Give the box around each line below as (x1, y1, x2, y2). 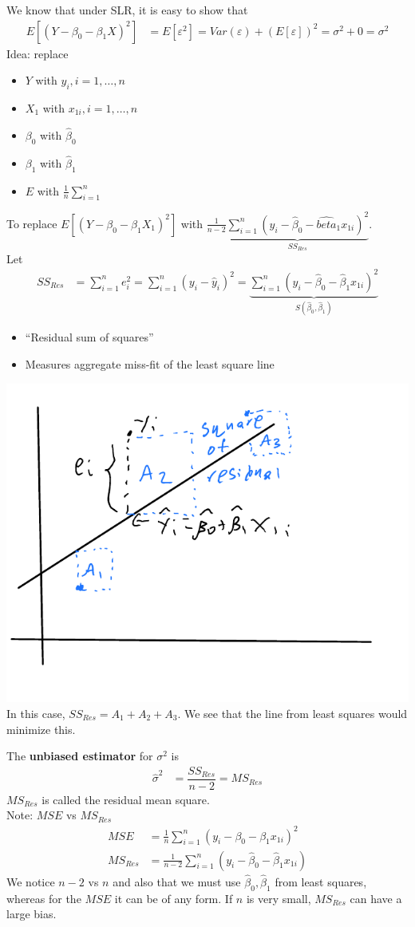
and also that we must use (113, 873, 241, 890)
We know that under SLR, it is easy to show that (6, 2, 248, 18)
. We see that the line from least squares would (177, 704, 408, 721)
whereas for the (6, 890, 81, 906)
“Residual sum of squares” (25, 329, 154, 345)
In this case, (6, 704, 65, 721)
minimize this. (6, 720, 76, 737)
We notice (6, 873, 55, 890)
